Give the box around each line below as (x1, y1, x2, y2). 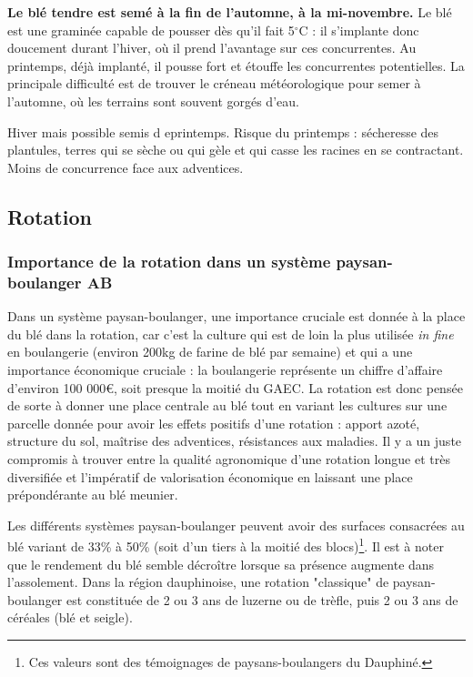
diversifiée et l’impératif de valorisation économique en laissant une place (7, 467, 413, 486)
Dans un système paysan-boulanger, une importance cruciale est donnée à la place (7, 307, 466, 326)
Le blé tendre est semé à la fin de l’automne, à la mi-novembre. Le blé (7, 3, 452, 21)
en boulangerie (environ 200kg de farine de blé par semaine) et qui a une (7, 342, 413, 361)
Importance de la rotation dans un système (7, 250, 331, 273)
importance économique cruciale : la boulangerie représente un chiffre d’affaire (7, 360, 443, 379)
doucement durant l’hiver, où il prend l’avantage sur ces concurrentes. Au (7, 38, 417, 57)
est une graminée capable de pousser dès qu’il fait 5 (7, 20, 295, 39)
